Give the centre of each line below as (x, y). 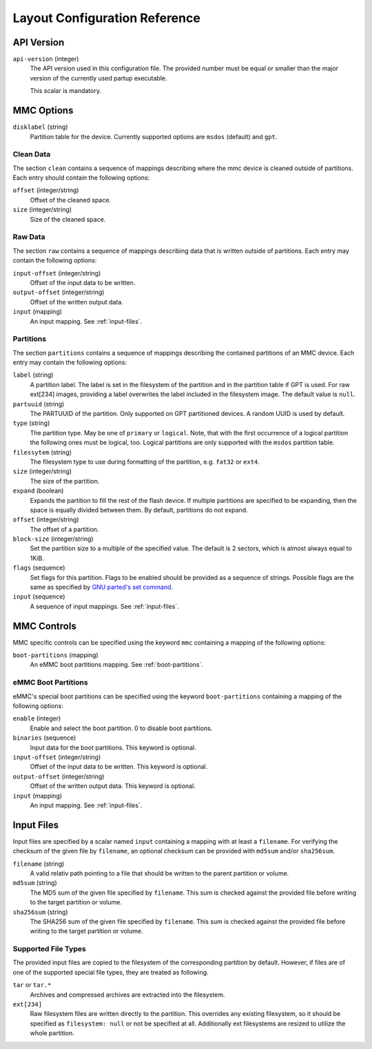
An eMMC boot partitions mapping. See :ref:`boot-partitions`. (116, 665)
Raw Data (29, 237)
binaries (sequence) (44, 738)
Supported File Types (49, 949)
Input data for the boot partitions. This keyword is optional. (113, 747)
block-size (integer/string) (53, 539)
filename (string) (39, 864)
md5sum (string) (35, 883)
